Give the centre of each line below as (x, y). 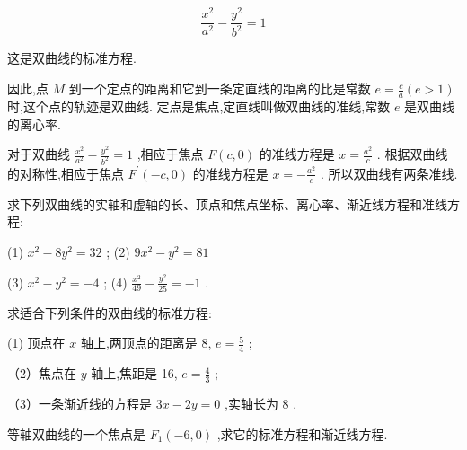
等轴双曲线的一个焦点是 (76, 433)
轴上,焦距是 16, (134, 373)
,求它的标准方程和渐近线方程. (302, 433)
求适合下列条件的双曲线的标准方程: (110, 312)
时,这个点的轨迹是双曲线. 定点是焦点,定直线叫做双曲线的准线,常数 (199, 106)
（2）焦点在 (42, 373)
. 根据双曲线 (412, 154)
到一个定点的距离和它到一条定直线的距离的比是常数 (220, 88)
